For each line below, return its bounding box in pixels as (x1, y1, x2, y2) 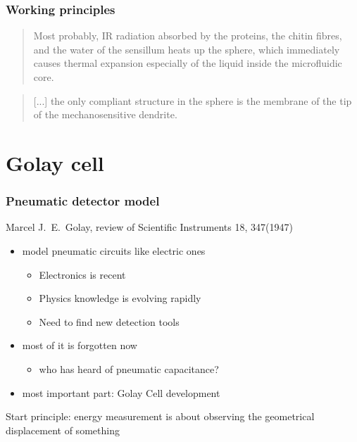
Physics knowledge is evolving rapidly (39, 291, 201, 305)
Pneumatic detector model (6, 192, 160, 210)
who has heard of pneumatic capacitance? (39, 361, 219, 376)
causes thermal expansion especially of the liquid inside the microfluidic (33, 56, 342, 70)
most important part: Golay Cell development (22, 385, 220, 400)
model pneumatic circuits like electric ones (22, 243, 206, 258)
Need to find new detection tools (39, 314, 180, 329)
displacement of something (6, 422, 120, 437)
